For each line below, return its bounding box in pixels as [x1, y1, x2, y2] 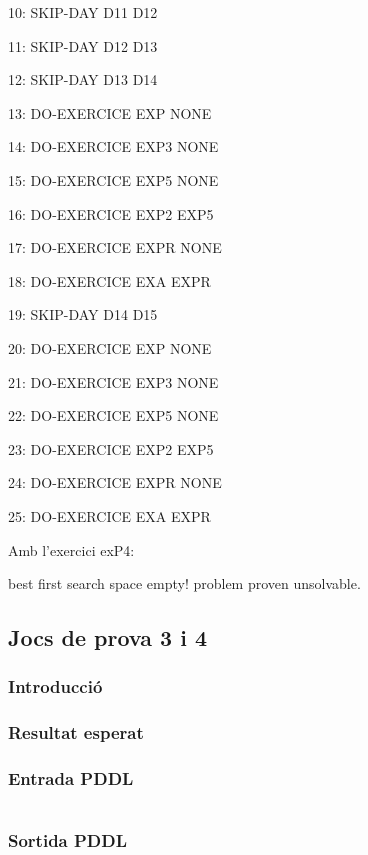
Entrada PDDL [8, 766, 134, 791]
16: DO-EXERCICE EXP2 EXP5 [8, 203, 214, 224]
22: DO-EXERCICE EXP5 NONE [8, 405, 219, 426]
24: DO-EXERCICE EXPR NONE [8, 472, 222, 493]
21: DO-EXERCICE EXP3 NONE [8, 371, 219, 392]
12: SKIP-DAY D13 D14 [8, 69, 158, 90]
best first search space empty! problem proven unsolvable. [8, 573, 361, 594]
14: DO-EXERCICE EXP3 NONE [8, 136, 219, 157]
